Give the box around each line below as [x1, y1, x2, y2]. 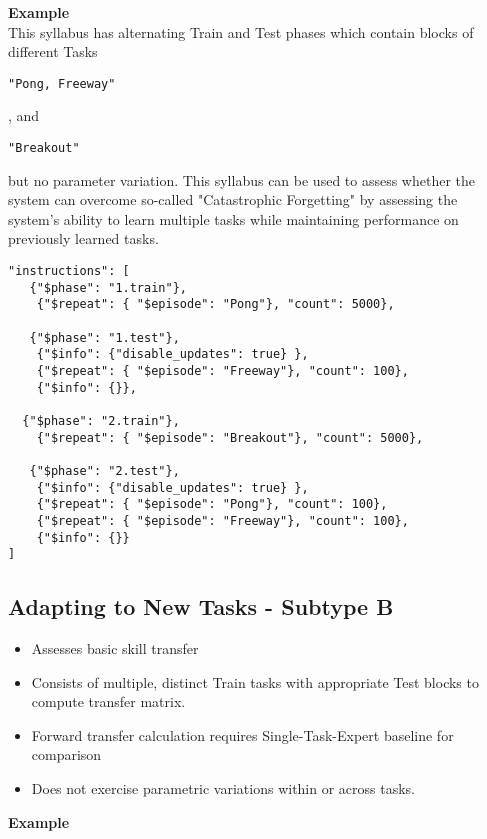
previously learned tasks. [8, 228, 159, 249]
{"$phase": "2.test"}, [29, 463, 180, 478]
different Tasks [8, 41, 98, 62]
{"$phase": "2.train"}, [22, 413, 180, 428]
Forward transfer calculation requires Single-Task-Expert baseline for [31, 724, 454, 745]
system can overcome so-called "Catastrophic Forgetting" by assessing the [8, 189, 458, 210]
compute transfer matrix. [31, 691, 186, 712]
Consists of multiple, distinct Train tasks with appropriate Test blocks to [31, 671, 479, 692]
